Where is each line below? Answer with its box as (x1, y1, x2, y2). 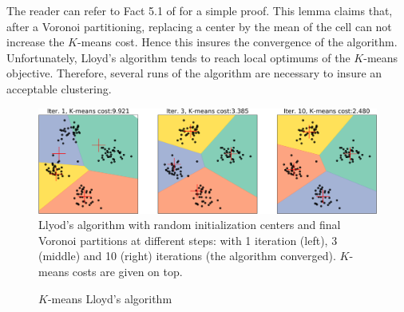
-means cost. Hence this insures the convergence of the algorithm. (77, 34, 398, 50)
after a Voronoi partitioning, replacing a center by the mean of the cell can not (6, 18, 392, 34)
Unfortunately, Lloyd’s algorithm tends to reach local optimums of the (6, 49, 351, 65)
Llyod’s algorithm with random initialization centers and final (38, 216, 341, 233)
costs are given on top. (72, 263, 183, 280)
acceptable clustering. (6, 80, 112, 97)
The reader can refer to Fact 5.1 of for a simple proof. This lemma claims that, (6, 2, 393, 18)
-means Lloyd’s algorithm (47, 290, 172, 306)
